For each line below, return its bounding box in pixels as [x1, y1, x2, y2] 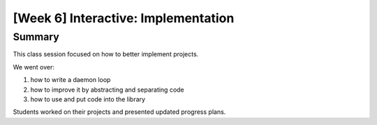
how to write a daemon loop [30, 76, 111, 84]
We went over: [13, 62, 55, 71]
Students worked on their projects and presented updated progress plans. [13, 108, 226, 116]
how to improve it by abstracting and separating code [30, 85, 184, 94]
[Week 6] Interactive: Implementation [13, 10, 235, 26]
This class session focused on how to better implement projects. [13, 50, 199, 58]
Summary [13, 31, 59, 43]
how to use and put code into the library [30, 94, 146, 103]
